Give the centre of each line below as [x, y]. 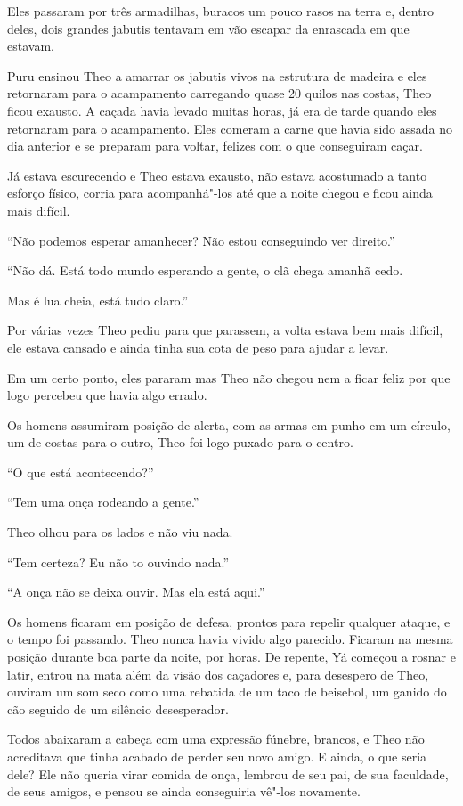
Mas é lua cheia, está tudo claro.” [98, 300]
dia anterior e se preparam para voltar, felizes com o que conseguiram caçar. [215, 146]
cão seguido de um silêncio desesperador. [118, 708]
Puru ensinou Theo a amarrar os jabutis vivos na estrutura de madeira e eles [217, 75]
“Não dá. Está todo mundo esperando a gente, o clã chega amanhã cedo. [205, 270]
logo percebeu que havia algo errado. [107, 395]
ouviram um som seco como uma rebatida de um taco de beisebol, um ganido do [227, 692]
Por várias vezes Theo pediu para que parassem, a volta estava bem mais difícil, [225, 330]
